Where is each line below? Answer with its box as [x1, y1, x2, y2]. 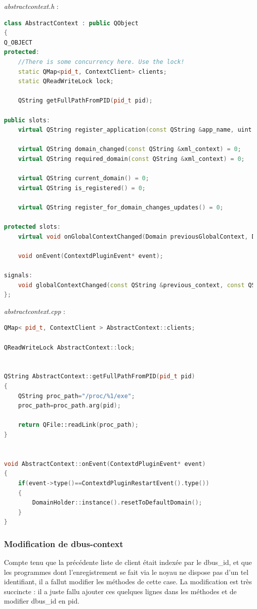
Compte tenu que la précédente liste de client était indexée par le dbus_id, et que [4, 557, 252, 567]
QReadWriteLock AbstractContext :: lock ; [4, 344, 135, 351]
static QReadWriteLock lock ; [18, 78, 114, 85]
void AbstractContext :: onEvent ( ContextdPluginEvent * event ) [4, 460, 206, 467]
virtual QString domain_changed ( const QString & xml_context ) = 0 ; [18, 146, 241, 153]
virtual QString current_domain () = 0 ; [18, 175, 149, 182]
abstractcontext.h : [4, 1, 59, 11]
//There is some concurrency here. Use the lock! [18, 58, 185, 65]
